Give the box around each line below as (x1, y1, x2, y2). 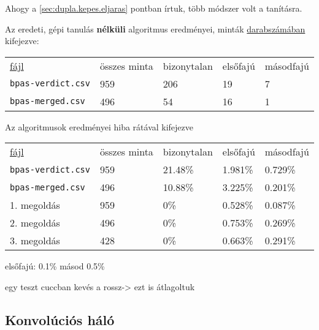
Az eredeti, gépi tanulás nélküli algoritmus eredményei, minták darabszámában (5, 22, 306, 35)
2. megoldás (10, 216, 60, 230)
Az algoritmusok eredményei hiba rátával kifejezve (5, 120, 194, 133)
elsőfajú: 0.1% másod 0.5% (5, 260, 105, 272)
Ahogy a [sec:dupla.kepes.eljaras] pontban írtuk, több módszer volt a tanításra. (5, 2, 302, 14)
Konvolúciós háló (5, 310, 115, 329)
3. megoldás (10, 233, 60, 248)
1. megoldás (10, 198, 60, 212)
